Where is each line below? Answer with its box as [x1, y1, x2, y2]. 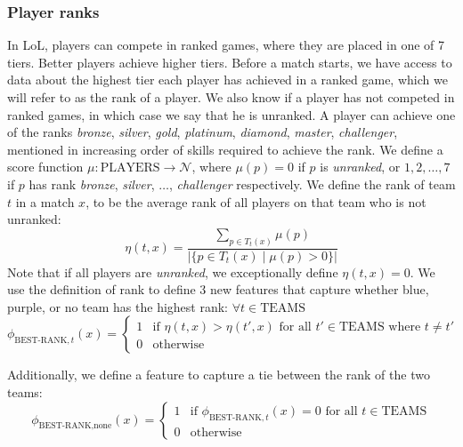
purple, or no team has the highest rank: [7, 297, 229, 315]
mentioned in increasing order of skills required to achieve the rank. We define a [7, 140, 443, 158]
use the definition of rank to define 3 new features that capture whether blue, [7, 280, 429, 299]
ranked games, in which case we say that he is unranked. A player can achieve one [7, 105, 456, 124]
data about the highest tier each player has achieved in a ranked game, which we [7, 70, 448, 89]
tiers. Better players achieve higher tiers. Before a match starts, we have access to [7, 52, 452, 71]
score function [7, 157, 84, 176]
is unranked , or [320, 157, 401, 176]
